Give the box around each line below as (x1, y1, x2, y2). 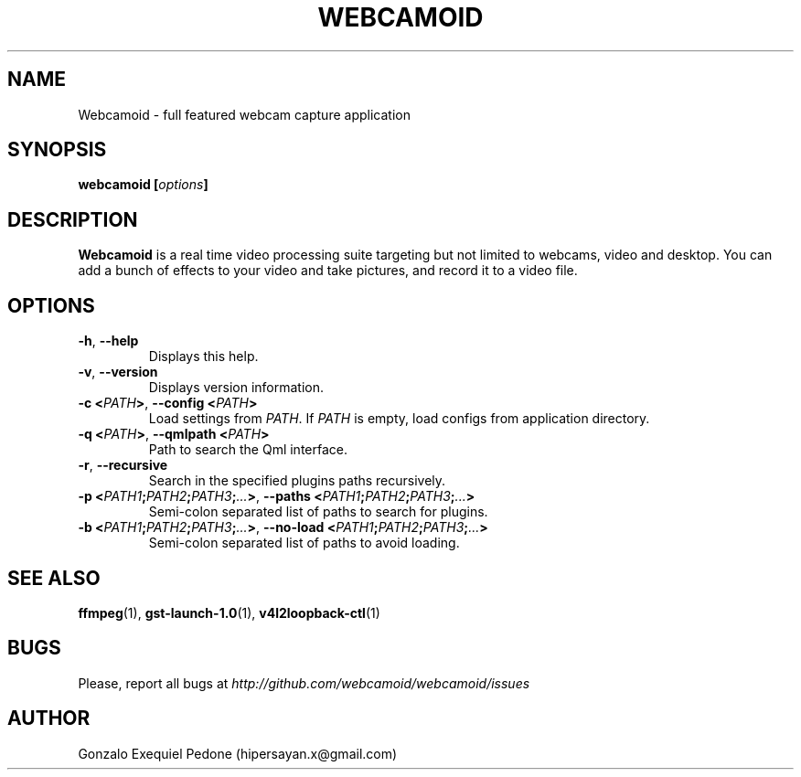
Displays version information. (148, 379, 325, 396)
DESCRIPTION (7, 208, 138, 231)
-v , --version (78, 364, 158, 380)
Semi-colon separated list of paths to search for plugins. (148, 504, 488, 520)
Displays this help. (148, 348, 259, 365)
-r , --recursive (78, 457, 168, 474)
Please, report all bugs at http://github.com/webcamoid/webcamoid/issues (78, 675, 530, 691)
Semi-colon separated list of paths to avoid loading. (148, 535, 460, 551)
